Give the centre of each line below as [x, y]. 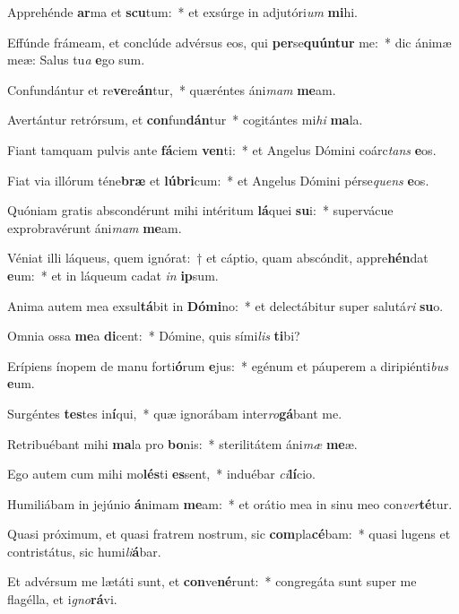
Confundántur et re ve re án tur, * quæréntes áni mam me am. [172, 89]
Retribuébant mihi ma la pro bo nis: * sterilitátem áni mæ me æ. [182, 443]
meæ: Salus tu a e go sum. [76, 60]
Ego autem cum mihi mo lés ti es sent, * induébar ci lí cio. [161, 474]
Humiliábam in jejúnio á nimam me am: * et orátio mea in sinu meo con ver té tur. [230, 503]
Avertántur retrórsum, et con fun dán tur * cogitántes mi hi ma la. [185, 120]
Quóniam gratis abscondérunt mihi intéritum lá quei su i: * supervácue [200, 210]
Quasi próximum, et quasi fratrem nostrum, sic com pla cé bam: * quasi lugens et [229, 534]
